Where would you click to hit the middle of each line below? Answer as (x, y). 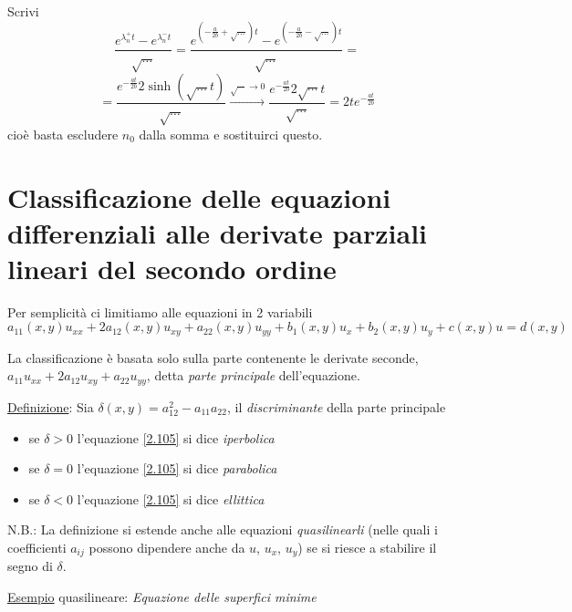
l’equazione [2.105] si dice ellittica (171, 498)
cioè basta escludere (63, 134)
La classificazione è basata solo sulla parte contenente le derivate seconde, (213, 357)
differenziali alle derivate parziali (218, 232)
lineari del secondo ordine (172, 268)
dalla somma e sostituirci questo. (231, 134)
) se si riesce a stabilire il (367, 547)
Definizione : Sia (51, 406)
